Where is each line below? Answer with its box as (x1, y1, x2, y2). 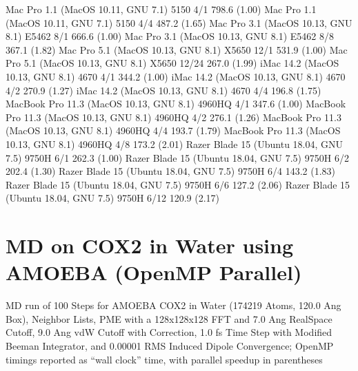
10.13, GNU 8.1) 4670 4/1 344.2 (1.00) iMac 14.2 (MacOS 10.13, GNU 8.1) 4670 (6, 69, 346, 83)
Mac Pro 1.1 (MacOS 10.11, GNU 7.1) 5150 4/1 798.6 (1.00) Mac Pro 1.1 (6, 2, 317, 16)
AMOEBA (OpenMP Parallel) (6, 258, 302, 286)
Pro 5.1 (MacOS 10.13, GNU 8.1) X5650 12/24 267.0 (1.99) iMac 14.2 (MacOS (6, 56, 339, 70)
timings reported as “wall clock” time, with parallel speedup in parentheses (6, 352, 323, 366)
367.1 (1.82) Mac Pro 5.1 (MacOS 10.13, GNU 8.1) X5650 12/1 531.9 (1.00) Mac (6, 42, 348, 56)
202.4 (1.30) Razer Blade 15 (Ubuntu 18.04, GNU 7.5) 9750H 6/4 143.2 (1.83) (6, 164, 336, 178)
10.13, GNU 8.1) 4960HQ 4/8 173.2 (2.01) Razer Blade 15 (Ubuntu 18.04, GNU (6, 136, 344, 151)
